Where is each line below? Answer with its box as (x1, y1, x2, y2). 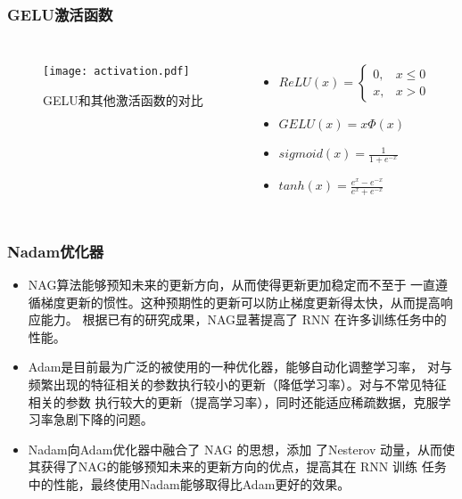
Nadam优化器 (7, 240, 104, 262)
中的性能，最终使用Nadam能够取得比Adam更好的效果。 (28, 475, 351, 494)
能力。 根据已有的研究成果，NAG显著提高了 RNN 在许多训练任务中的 (40, 310, 447, 329)
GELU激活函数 (7, 3, 113, 25)
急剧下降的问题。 (53, 410, 153, 429)
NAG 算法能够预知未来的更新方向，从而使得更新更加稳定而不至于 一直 (28, 275, 436, 294)
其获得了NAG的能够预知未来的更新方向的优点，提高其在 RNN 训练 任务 (28, 457, 447, 476)
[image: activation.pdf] (43, 65, 190, 78)
